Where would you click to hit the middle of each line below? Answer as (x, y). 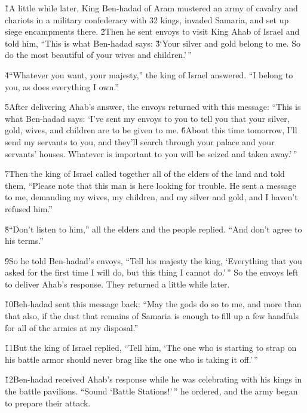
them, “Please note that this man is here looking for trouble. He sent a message (151, 185)
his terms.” (24, 241)
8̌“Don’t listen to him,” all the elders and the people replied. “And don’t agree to (153, 229)
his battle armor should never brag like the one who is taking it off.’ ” (131, 359)
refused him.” (29, 208)
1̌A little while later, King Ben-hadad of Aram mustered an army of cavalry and (151, 8)
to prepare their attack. (48, 403)
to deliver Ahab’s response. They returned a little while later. (117, 284)
